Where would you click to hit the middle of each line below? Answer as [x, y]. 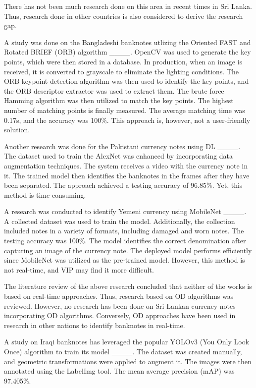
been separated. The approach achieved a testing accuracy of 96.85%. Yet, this [123, 185]
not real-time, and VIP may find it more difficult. [79, 269]
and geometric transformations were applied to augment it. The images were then [128, 361]
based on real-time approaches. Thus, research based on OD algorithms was [119, 296]
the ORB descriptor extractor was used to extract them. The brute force [114, 90]
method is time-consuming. [45, 194]
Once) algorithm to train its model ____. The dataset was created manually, [123, 351]
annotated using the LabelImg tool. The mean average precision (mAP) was [119, 371]
